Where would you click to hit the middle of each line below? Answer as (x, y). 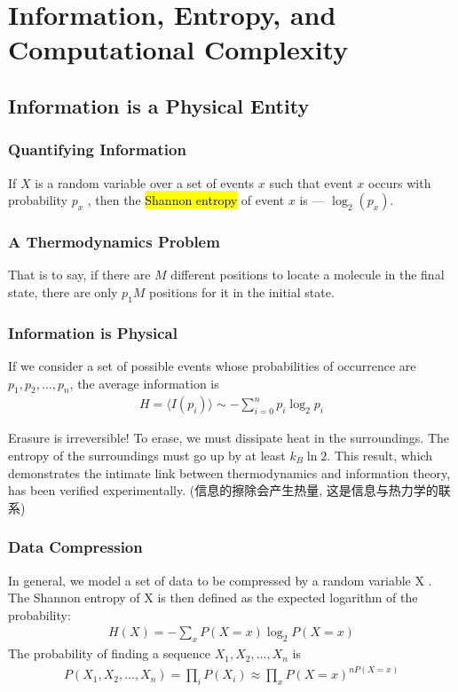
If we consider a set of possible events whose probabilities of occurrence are (212, 365)
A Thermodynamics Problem (114, 242)
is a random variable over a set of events (145, 182)
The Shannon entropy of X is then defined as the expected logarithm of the (213, 598)
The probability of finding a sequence (110, 653)
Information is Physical (93, 332)
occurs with (399, 182)
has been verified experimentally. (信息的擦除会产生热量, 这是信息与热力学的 (223, 490)
